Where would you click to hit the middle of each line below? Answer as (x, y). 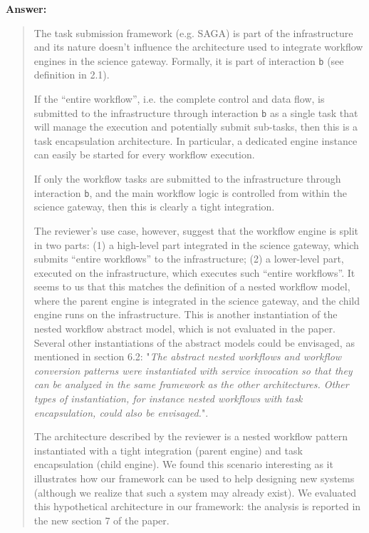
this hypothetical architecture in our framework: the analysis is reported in (197, 506)
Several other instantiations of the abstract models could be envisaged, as (194, 342)
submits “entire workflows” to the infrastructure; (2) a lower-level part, (189, 259)
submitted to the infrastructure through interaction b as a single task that (196, 112)
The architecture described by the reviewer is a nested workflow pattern (191, 436)
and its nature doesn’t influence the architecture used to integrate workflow (198, 47)
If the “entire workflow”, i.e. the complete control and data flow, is (179, 99)
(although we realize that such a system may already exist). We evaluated (195, 492)
